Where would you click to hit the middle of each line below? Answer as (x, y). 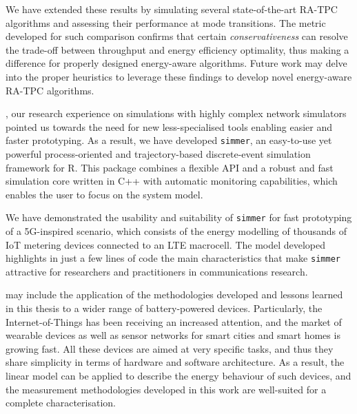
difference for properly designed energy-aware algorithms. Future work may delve (176, 63)
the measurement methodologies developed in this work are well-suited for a (166, 389)
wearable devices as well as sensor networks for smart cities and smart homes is (173, 335)
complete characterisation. (61, 403)
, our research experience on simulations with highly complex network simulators (176, 113)
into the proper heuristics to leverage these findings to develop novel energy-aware (179, 76)
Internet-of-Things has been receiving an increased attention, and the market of (174, 321)
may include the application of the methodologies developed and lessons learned (174, 294)
